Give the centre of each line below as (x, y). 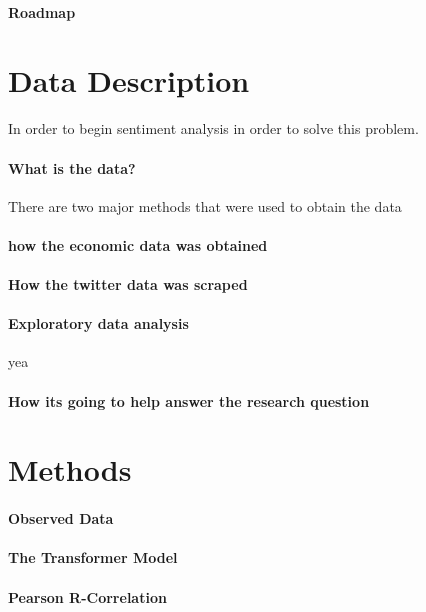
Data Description (129, 80)
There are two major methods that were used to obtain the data (205, 205)
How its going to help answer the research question (189, 400)
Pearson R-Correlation (87, 596)
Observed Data (61, 518)
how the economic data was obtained (138, 244)
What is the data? (72, 167)
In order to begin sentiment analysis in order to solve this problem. (213, 128)
